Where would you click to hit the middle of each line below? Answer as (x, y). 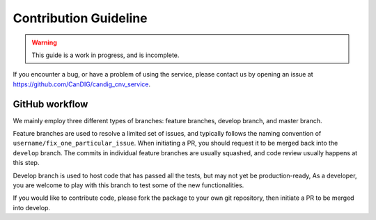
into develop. (32, 207)
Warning (44, 42)
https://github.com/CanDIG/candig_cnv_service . (82, 84)
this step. (26, 163)
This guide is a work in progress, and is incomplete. (105, 55)
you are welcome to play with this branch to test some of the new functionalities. (128, 185)
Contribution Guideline (80, 18)
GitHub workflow (50, 104)
